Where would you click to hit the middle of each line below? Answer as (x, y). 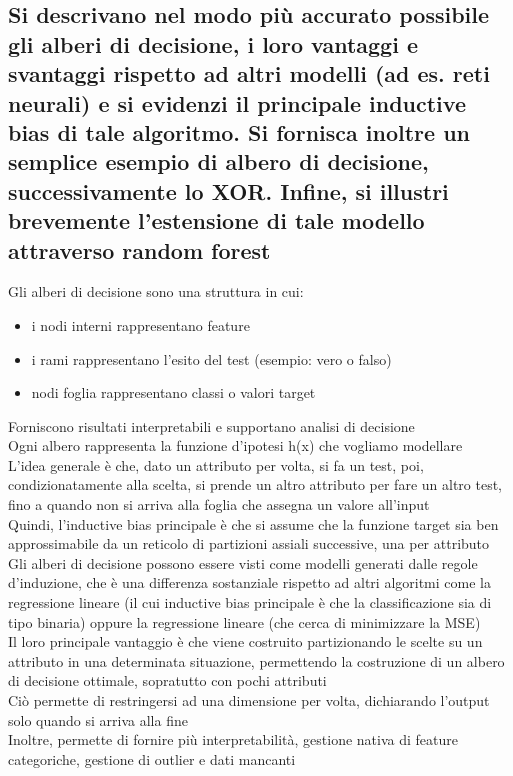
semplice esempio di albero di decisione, (218, 161)
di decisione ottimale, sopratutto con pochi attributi (167, 680)
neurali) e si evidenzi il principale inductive (237, 102)
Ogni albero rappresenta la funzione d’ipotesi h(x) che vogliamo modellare (235, 445)
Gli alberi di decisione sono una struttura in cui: (156, 291)
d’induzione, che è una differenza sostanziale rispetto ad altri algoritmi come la (249, 582)
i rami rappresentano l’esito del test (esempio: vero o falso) (211, 358)
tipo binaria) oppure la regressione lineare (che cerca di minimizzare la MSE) (244, 621)
